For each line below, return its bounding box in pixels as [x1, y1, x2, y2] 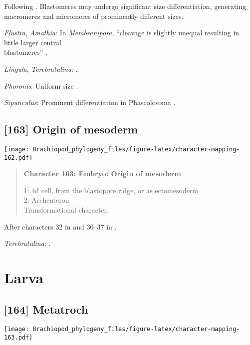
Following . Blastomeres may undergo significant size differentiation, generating [4, 1, 247, 11]
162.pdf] [4, 154, 33, 161]
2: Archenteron [23, 195, 69, 205]
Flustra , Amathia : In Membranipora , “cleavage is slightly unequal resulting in [4, 27, 240, 38]
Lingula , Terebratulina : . [4, 63, 78, 74]
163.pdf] [4, 334, 33, 342]
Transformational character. [23, 205, 109, 215]
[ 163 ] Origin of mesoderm [4, 121, 138, 137]
